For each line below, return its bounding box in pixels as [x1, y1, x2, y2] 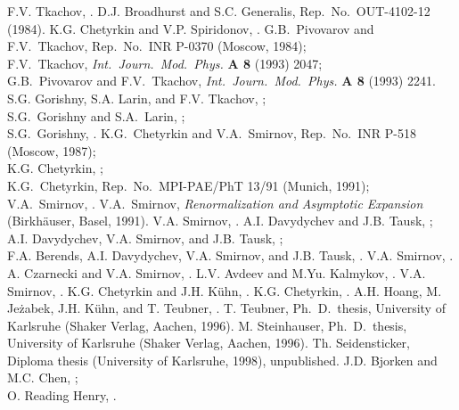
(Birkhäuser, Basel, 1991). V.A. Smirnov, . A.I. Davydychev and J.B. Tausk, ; [7, 211, 433, 230]
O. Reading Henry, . [7, 386, 117, 405]
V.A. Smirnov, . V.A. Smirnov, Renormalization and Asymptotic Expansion [7, 193, 423, 212]
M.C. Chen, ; [7, 368, 78, 387]
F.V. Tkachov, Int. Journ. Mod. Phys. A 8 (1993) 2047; [7, 53, 323, 72]
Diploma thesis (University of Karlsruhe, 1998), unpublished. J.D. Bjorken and [7, 350, 438, 369]
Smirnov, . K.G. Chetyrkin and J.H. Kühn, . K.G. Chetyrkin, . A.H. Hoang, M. [7, 281, 442, 299]
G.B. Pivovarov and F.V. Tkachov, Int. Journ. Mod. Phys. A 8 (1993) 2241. [7, 71, 436, 90]
